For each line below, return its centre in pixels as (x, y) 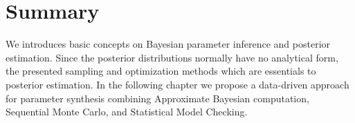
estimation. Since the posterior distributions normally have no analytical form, (172, 57)
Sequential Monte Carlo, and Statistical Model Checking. (127, 112)
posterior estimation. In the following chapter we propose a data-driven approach (177, 84)
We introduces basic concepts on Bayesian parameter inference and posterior (168, 44)
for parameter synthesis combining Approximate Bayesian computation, (157, 98)
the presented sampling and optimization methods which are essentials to (161, 71)
